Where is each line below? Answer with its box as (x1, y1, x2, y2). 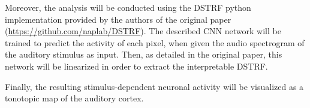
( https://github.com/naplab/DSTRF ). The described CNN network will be (5, 25, 281, 37)
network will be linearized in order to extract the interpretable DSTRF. (5, 59, 268, 72)
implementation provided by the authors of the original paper (5, 13, 231, 25)
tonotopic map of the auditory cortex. (5, 92, 144, 104)
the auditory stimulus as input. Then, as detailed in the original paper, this (5, 48, 282, 61)
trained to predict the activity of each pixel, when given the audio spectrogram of (5, 36, 305, 49)
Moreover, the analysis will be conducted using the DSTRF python (5, 1, 251, 13)
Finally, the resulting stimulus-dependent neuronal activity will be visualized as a (5, 80, 304, 92)
